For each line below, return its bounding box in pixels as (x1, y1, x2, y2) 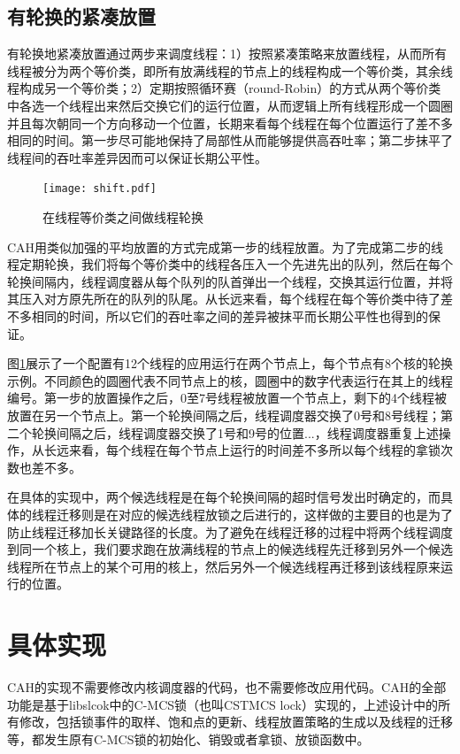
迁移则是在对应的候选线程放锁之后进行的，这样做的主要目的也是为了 (56, 504, 453, 523)
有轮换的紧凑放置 (7, 3, 156, 30)
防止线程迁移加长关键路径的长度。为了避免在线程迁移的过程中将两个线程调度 (7, 522, 453, 541)
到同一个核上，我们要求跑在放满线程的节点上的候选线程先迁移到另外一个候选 (7, 540, 453, 558)
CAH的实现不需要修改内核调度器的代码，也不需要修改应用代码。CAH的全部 (7, 678, 447, 696)
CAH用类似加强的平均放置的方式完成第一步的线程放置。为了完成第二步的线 (7, 237, 444, 256)
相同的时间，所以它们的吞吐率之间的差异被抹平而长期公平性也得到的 (31, 306, 428, 325)
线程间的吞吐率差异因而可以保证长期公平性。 (7, 148, 267, 166)
